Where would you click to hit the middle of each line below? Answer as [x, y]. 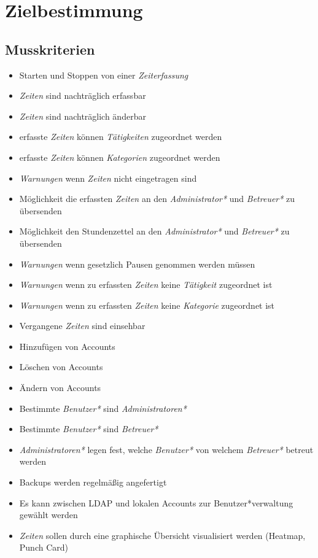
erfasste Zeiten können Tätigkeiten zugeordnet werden [121, 137]
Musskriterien [50, 49]
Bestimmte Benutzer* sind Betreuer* [89, 429]
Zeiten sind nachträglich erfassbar [83, 95]
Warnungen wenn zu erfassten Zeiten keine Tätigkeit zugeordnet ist [146, 285]
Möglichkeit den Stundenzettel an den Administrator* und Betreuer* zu [154, 231]
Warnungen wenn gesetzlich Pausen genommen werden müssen [137, 264]
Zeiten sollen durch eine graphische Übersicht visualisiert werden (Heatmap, [162, 535]
